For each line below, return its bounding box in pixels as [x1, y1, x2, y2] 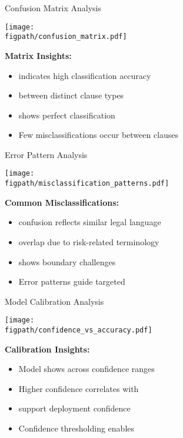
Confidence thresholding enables [18, 422, 135, 434]
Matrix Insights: [5, 49, 72, 61]
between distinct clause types [18, 89, 124, 101]
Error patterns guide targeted [18, 275, 125, 288]
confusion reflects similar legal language [18, 216, 161, 228]
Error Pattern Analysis [5, 148, 88, 160]
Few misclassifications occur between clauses [18, 129, 179, 141]
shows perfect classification [18, 108, 115, 121]
